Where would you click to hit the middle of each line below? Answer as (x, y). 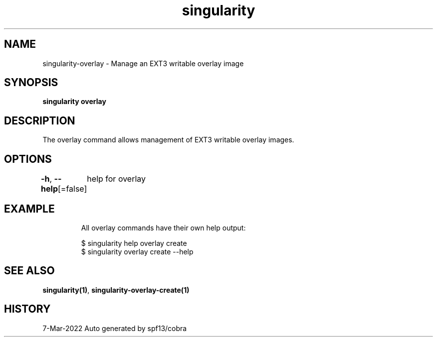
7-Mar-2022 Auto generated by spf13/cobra (115, 328)
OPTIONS (28, 159)
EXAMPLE (29, 209)
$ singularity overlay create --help (137, 251)
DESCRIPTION (40, 120)
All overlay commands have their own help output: (163, 227)
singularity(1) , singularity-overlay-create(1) (116, 290)
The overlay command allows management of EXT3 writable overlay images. (168, 140)
